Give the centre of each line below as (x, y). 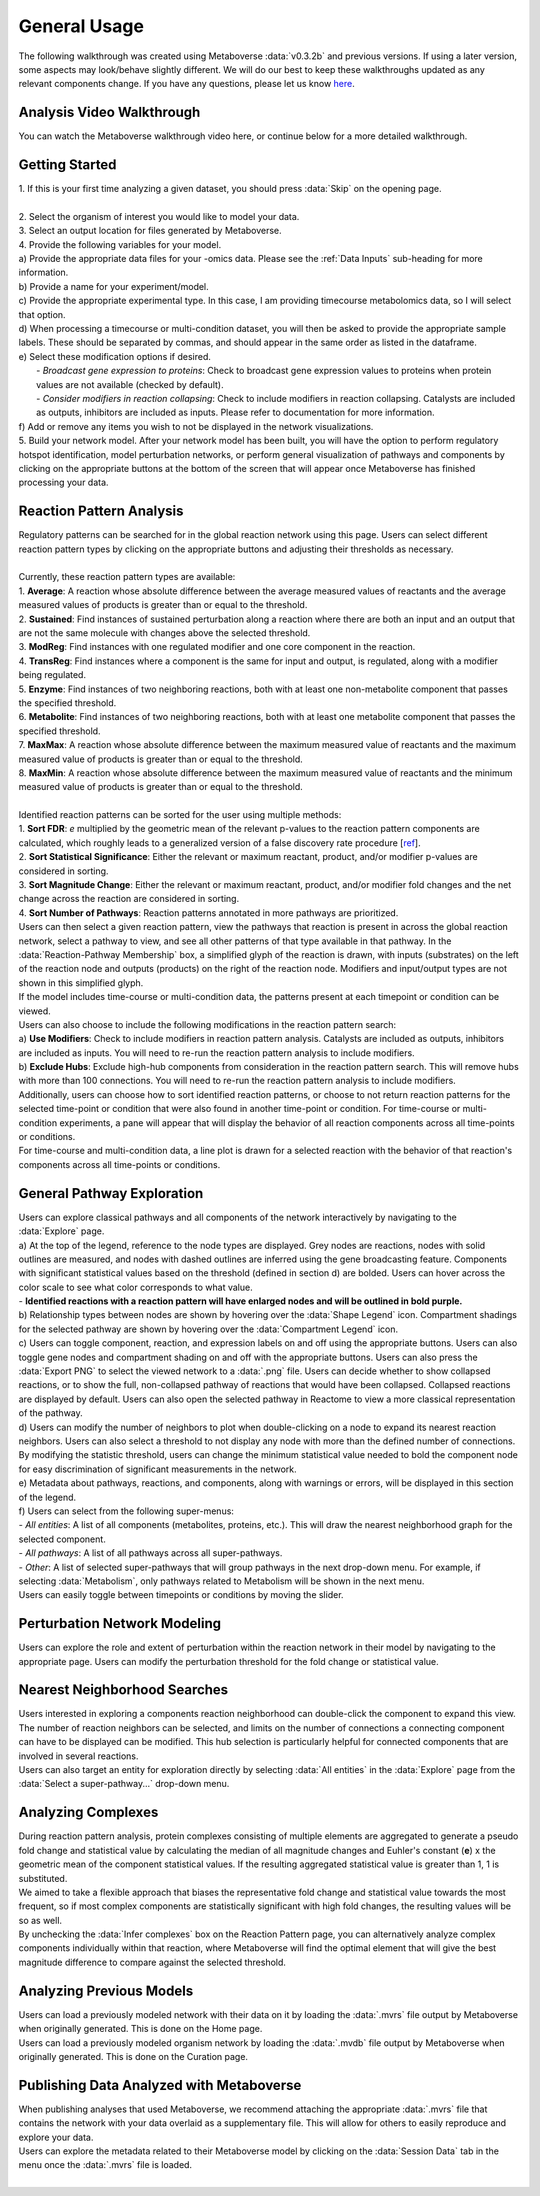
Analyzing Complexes (88, 1812)
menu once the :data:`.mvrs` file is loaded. (105, 2165)
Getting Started (67, 165)
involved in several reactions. (78, 1756)
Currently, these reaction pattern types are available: (127, 577)
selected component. (62, 1539)
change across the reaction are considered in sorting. (129, 899)
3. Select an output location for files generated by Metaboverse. (150, 231)
